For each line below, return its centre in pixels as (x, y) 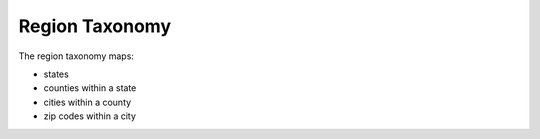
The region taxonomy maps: (76, 56)
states (56, 74)
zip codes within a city (90, 116)
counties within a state (90, 88)
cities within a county (87, 102)
